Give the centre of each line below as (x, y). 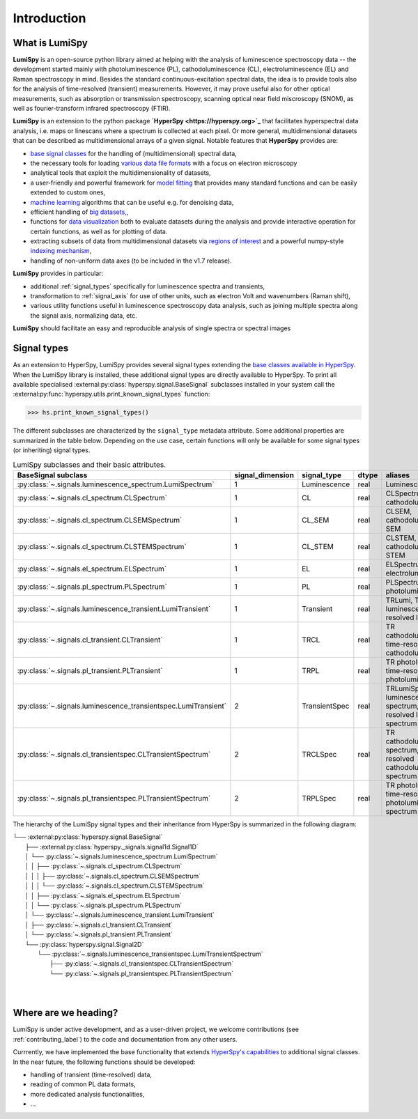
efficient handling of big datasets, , (79, 212)
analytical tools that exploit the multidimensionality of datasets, (121, 173)
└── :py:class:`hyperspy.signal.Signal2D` (85, 944)
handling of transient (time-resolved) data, (91, 1074)
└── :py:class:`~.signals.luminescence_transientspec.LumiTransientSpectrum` (150, 954)
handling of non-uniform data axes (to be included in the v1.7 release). (131, 261)
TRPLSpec (319, 798)
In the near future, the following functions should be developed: (104, 1062)
